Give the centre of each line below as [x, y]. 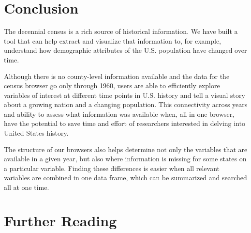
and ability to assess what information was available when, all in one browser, [119, 114]
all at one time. [27, 187]
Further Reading [60, 220]
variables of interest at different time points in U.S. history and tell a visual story [125, 95]
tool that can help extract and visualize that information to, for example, [113, 40]
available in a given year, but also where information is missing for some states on [125, 159]
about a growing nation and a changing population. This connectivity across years [126, 104]
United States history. [36, 133]
